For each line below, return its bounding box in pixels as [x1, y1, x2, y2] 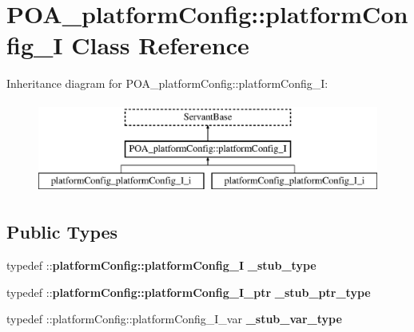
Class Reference [71, 29, 249, 61]
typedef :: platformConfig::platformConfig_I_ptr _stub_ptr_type [6, 283, 371, 300]
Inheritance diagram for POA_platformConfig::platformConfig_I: [6, 75, 328, 92]
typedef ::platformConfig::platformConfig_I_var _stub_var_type [6, 310, 342, 327]
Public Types [6, 219, 118, 244]
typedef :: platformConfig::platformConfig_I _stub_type [6, 257, 316, 274]
